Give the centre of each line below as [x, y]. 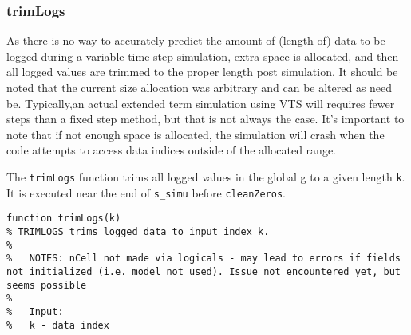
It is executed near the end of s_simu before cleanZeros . [146, 192]
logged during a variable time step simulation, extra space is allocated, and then [203, 56]
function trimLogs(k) [64, 219]
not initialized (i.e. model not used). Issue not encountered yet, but [204, 271]
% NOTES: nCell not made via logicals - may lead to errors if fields [204, 259]
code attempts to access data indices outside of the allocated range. [171, 150]
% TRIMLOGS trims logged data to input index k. [138, 231]
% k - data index [58, 325]
